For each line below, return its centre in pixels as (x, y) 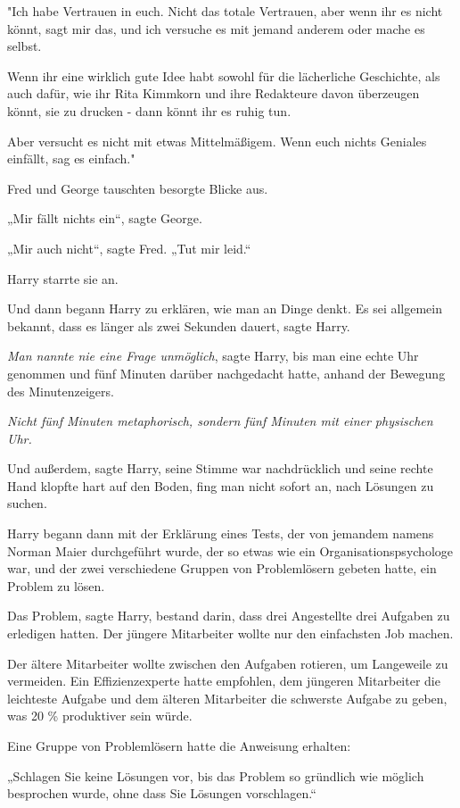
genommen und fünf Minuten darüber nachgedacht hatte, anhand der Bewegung (226, 373)
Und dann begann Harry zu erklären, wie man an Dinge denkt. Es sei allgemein (225, 308)
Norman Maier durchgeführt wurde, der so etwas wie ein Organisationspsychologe (230, 550)
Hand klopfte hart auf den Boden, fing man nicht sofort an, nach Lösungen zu (221, 485)
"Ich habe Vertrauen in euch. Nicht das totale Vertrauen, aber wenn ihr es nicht (225, 11)
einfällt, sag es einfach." (71, 158)
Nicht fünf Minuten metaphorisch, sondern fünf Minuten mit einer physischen (220, 421)
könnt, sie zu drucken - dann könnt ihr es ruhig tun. (149, 110)
